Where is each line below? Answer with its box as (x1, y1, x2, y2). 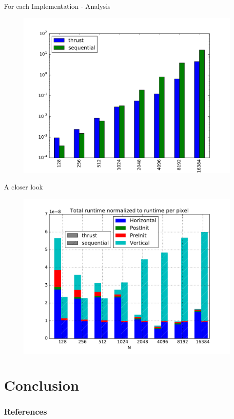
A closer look (4, 182, 43, 192)
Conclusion (4, 375, 79, 395)
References (4, 405, 47, 417)
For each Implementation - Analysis (4, 1, 111, 11)
